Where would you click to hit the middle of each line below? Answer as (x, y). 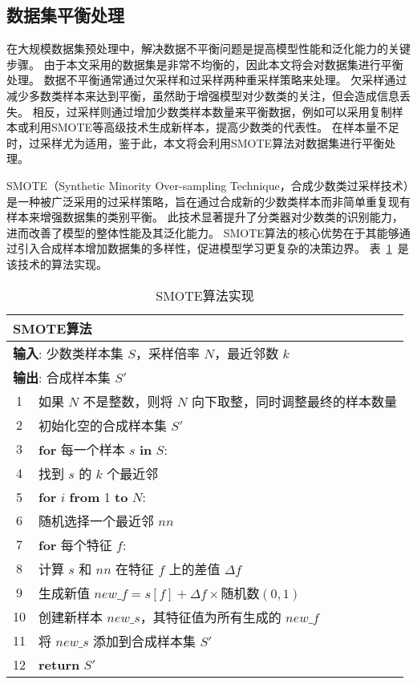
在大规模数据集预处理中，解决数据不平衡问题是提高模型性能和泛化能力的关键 (208, 49)
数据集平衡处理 (65, 15)
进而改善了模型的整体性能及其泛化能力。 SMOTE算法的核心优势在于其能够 (203, 232)
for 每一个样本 (82, 449)
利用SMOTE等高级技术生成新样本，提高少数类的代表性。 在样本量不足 (214, 127)
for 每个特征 (75, 544)
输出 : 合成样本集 (62, 377)
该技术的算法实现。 (57, 263)
